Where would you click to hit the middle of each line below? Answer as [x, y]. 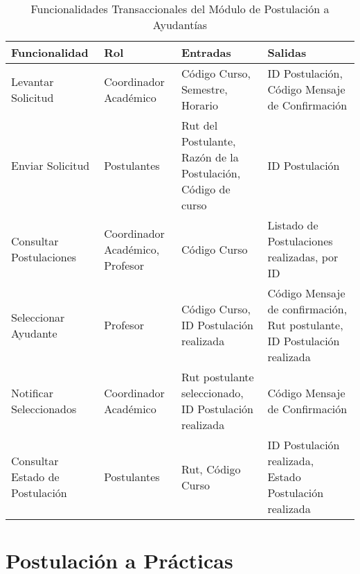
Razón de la [210, 157]
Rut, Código [211, 469]
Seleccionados [44, 409]
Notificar [32, 393]
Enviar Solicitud [51, 165]
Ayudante [34, 333]
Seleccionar [38, 317]
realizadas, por [303, 257]
